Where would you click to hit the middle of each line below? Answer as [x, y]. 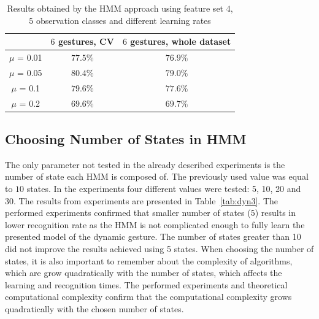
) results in [275, 213]
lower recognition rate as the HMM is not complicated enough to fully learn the [155, 224]
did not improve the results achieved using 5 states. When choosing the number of [159, 249]
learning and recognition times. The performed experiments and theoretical [146, 284]
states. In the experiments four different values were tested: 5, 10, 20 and [164, 189]
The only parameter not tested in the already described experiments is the [145, 164]
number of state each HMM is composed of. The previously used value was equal [157, 176]
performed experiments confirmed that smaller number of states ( [128, 213]
